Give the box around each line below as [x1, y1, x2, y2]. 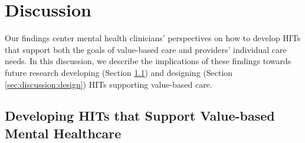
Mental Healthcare [5, 124, 122, 142]
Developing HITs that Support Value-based [5, 107, 275, 125]
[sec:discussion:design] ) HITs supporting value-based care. [5, 78, 212, 90]
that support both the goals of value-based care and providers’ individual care [5, 43, 287, 55]
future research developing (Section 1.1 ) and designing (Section [5, 66, 233, 78]
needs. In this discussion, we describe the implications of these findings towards [5, 55, 291, 67]
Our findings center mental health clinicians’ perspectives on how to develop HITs [5, 32, 301, 44]
